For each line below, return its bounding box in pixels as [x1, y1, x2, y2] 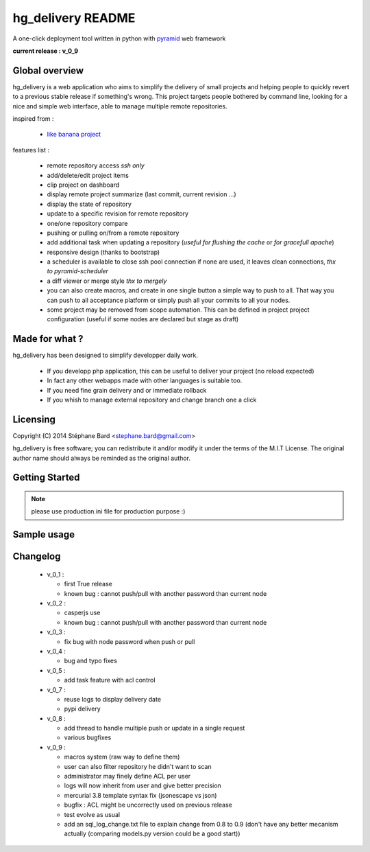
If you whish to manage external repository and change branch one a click [47, 395, 257, 404]
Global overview [12, 65, 84, 76]
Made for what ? [12, 333, 84, 345]
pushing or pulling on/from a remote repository [47, 229, 180, 237]
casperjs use [64, 608, 101, 617]
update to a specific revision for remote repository [47, 209, 188, 218]
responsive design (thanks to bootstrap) [47, 248, 160, 256]
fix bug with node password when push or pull [64, 637, 195, 645]
